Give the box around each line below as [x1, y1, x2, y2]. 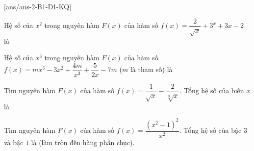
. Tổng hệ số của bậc [179, 125, 242, 135]
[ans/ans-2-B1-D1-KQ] [4, 1, 72, 11]
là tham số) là [130, 64, 173, 75]
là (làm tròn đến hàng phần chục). [31, 137, 135, 147]
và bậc [4, 137, 24, 147]
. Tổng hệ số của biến [179, 85, 244, 96]
